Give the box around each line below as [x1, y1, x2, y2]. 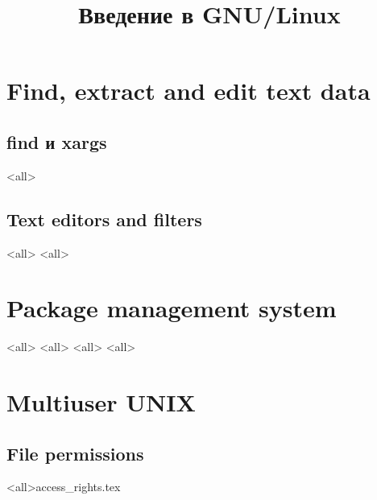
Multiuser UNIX [6, 386, 196, 419]
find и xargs [6, 129, 107, 154]
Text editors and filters [6, 206, 202, 231]
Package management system [6, 291, 337, 324]
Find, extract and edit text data [6, 74, 371, 107]
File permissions [6, 440, 144, 465]
